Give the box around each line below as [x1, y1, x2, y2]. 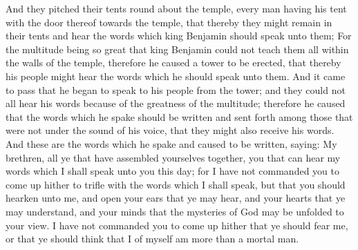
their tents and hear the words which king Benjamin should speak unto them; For [6, 28, 352, 43]
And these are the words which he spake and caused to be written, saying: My [6, 136, 337, 151]
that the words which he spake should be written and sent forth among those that [6, 109, 353, 124]
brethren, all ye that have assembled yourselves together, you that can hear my [6, 150, 341, 164]
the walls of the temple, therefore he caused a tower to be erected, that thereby [6, 55, 341, 70]
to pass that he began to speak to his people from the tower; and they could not [6, 82, 346, 97]
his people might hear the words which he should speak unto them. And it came [6, 68, 346, 83]
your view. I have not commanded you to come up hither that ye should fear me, [6, 218, 348, 232]
